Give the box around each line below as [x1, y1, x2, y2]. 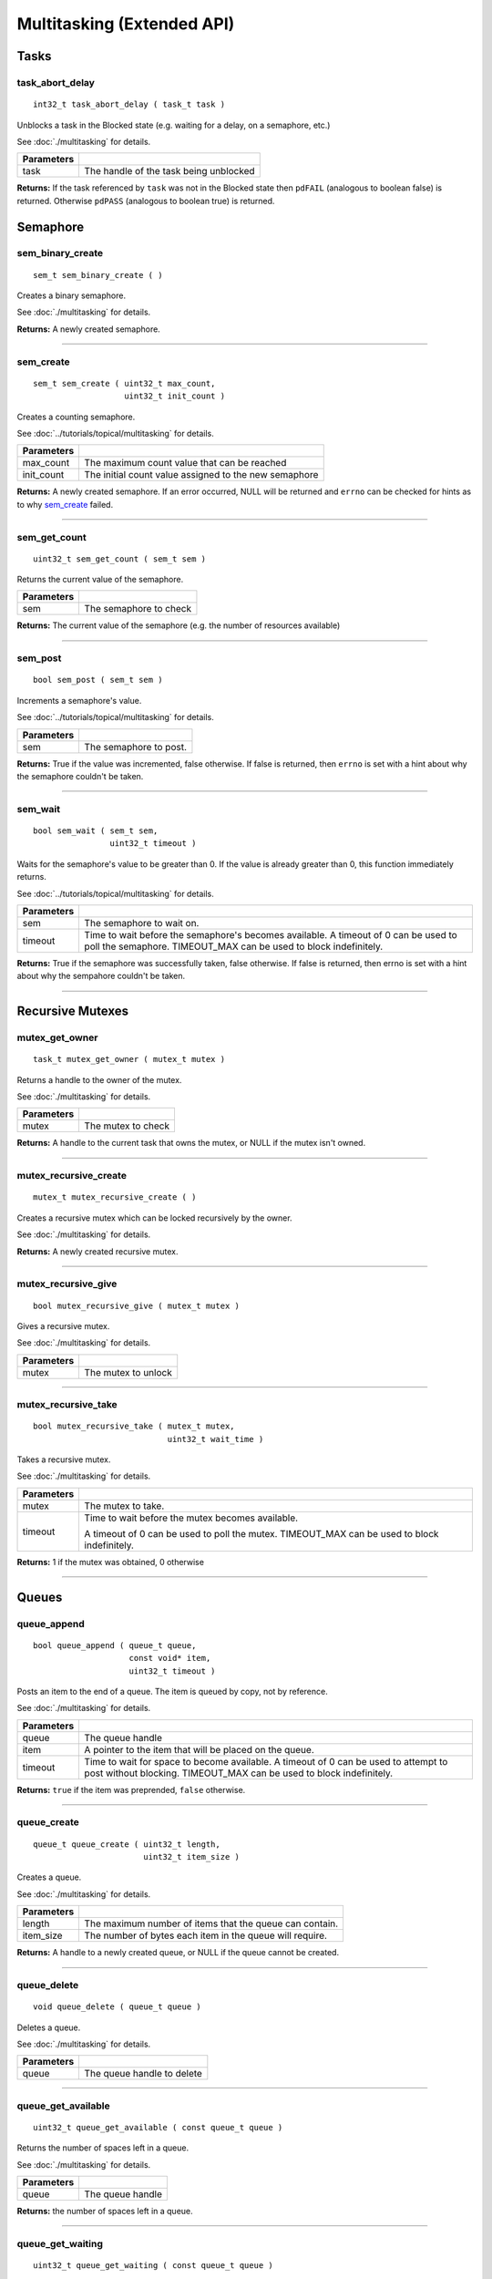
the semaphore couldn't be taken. [16, 770, 144, 781]
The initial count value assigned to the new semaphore [84, 469, 319, 481]
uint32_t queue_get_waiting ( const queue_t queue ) [33, 2261, 273, 2271]
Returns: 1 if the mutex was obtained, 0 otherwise [16, 1556, 205, 1567]
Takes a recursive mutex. [16, 1454, 111, 1465]
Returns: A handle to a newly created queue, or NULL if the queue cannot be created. [16, 1947, 340, 1958]
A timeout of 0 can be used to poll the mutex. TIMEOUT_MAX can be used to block [84, 1527, 439, 1540]
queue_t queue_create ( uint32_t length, [33, 1839, 220, 1850]
